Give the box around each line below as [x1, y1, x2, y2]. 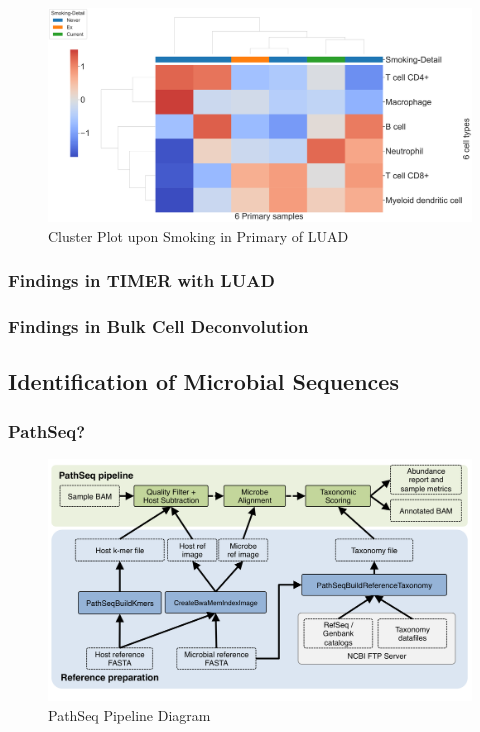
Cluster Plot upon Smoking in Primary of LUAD [48, 225, 349, 246]
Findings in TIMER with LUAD [8, 268, 275, 293]
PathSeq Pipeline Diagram [48, 704, 211, 725]
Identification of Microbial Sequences [8, 366, 399, 397]
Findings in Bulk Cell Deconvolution [8, 314, 309, 339]
